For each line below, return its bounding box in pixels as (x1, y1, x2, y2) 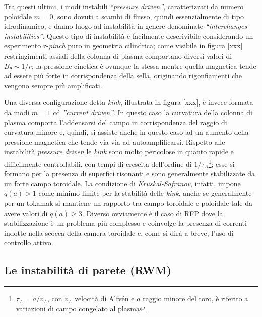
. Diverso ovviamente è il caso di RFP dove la (82, 207, 223, 218)
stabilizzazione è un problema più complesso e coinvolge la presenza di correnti (4, 218, 247, 228)
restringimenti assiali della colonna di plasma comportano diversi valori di (4, 50, 232, 61)
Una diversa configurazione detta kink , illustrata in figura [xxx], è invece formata (4, 97, 253, 108)
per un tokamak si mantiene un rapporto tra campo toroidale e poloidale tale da (4, 197, 253, 208)
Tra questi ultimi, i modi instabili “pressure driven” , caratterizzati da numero (4, 1, 244, 11)
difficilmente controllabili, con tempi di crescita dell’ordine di (4, 158, 192, 169)
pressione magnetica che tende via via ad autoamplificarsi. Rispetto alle (4, 136, 225, 147)
